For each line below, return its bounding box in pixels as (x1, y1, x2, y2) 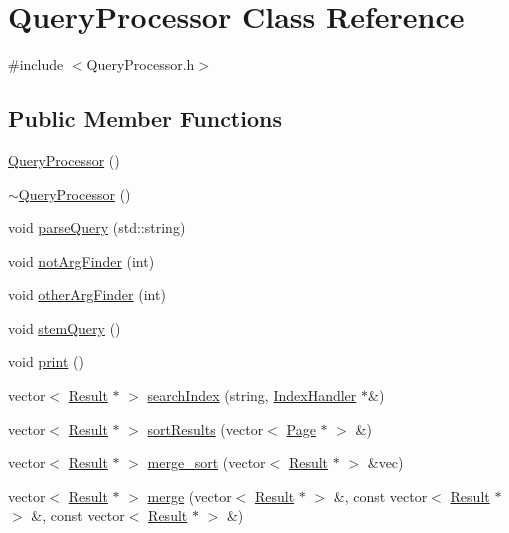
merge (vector (147, 485, 232, 506)
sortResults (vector (147, 418, 264, 439)
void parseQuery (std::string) (8, 217, 186, 238)
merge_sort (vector (147, 452, 266, 473)
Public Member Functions (8, 103, 282, 134)
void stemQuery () (8, 317, 121, 338)
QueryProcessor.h (86, 54, 195, 75)
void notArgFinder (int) (8, 250, 155, 271)
